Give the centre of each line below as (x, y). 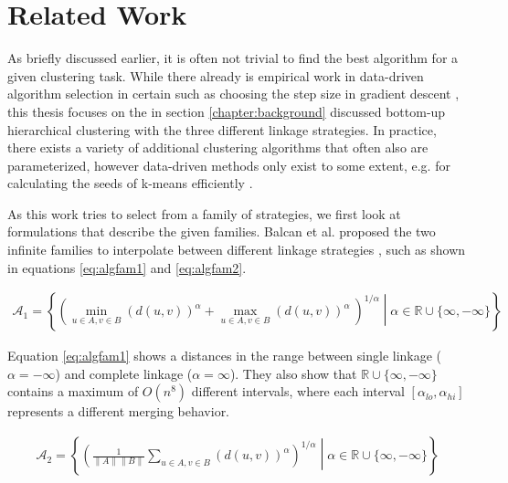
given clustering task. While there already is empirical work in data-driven (216, 75)
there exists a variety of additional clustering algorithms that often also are (218, 147)
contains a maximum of (73, 391)
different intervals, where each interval (298, 391)
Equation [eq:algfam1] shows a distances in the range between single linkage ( (225, 356)
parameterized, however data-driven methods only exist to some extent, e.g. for (229, 165)
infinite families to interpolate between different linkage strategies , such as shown (237, 250)
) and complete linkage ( (124, 373)
